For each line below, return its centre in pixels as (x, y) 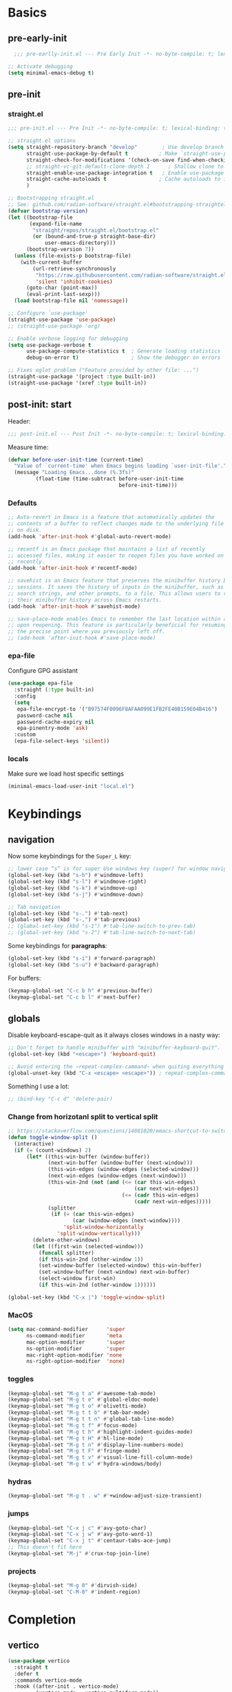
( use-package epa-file (40, 683)
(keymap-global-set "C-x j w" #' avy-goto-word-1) (81, 1534)
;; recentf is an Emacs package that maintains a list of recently (107, 549)
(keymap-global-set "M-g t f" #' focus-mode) (73, 1425)
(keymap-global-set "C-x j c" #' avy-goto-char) (77, 1528)
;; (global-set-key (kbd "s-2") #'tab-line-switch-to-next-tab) (102, 933)
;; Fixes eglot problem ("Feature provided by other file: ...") (103, 371)
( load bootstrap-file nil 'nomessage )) (71, 301)
